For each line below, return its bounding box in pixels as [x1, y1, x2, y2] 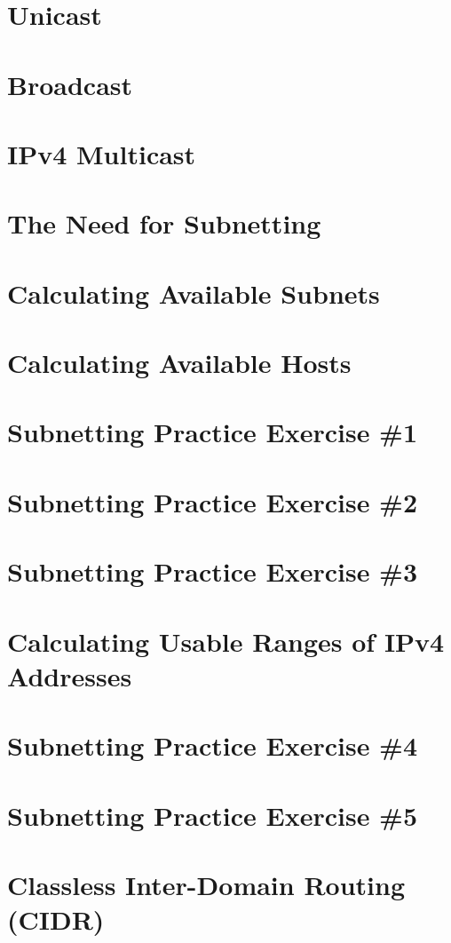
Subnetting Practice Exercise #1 [7, 414, 418, 450]
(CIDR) [7, 901, 105, 938]
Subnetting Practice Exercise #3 [7, 553, 418, 590]
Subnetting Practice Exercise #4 [7, 727, 418, 764]
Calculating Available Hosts [7, 345, 352, 381]
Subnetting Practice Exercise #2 [7, 483, 418, 519]
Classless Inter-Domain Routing [7, 866, 406, 902]
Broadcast [7, 66, 133, 102]
